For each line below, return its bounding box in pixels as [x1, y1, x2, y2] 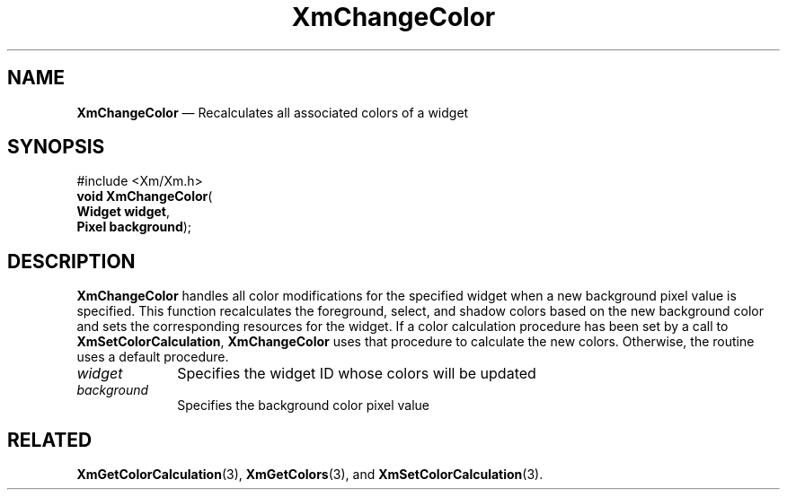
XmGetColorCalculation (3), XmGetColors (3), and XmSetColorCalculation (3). [76, 466, 544, 483]
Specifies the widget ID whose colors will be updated [177, 364, 536, 383]
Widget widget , [76, 204, 171, 220]
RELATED [7, 428, 93, 451]
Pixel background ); [76, 219, 192, 235]
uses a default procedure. [76, 349, 229, 365]
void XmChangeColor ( [76, 188, 213, 205]
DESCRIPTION [7, 249, 136, 273]
